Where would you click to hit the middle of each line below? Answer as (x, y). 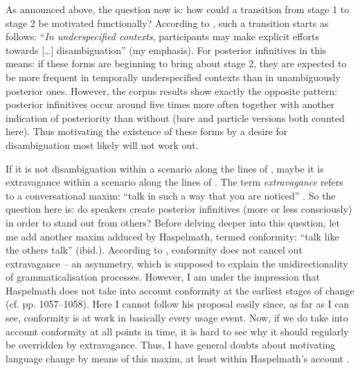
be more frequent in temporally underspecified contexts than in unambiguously (173, 77)
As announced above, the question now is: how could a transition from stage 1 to (178, 9)
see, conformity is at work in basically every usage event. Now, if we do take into (177, 318)
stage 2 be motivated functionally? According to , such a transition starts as (167, 23)
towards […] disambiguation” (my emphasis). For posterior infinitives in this (166, 50)
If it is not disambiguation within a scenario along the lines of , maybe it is (165, 168)
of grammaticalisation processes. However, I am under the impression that (163, 277)
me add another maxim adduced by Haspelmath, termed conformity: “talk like (172, 236)
